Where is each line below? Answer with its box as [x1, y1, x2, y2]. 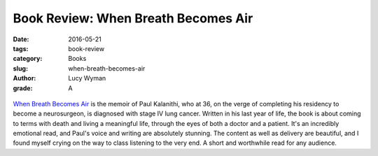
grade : [13, 84, 33, 92]
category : [13, 55, 43, 63]
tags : [13, 44, 29, 52]
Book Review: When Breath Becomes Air [13, 10, 253, 26]
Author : [13, 74, 36, 83]
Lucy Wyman [68, 74, 106, 83]
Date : [13, 35, 29, 43]
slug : [13, 64, 28, 73]
